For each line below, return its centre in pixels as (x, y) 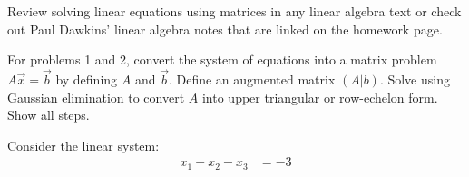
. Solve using (415, 79)
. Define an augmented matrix (252, 79)
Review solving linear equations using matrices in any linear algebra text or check (234, 11)
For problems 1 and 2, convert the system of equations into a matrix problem (222, 59)
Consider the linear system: (83, 145)
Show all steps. (49, 115)
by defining (87, 79)
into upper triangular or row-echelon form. (320, 97)
